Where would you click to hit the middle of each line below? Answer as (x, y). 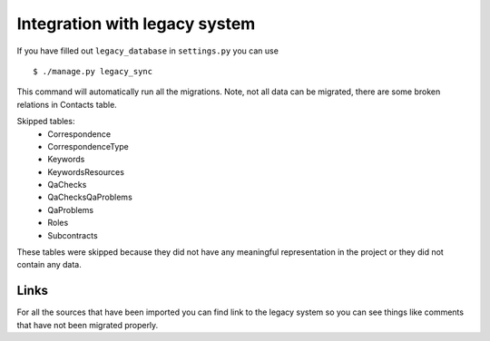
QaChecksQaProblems (90, 197)
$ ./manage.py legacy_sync (93, 71)
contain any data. (49, 265)
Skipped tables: (46, 122)
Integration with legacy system (136, 24)
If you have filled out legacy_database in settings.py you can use (147, 51)
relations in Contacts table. (67, 104)
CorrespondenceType (88, 146)
